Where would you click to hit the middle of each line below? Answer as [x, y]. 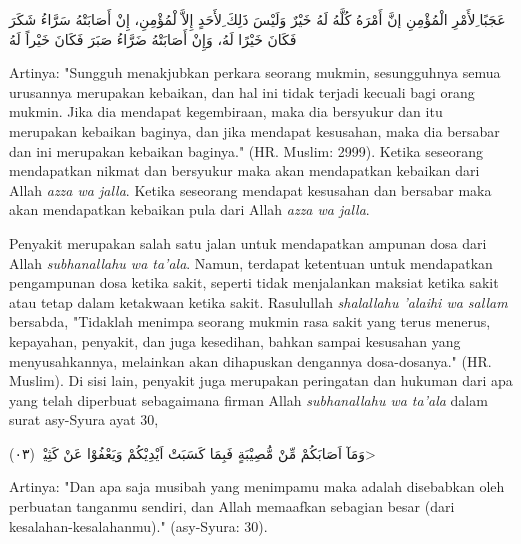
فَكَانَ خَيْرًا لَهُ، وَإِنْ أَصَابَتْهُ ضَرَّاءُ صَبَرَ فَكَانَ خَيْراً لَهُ [153, 38]
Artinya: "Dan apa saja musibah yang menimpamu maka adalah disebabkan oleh [257, 486]
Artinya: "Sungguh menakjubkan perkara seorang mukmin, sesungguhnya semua [255, 72]
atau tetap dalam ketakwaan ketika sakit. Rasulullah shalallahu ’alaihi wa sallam [258, 301]
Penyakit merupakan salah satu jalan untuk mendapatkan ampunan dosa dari [248, 242]
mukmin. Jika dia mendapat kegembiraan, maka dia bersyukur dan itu [226, 111]
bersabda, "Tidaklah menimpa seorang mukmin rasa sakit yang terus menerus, [250, 321]
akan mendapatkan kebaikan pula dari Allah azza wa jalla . [189, 209]
